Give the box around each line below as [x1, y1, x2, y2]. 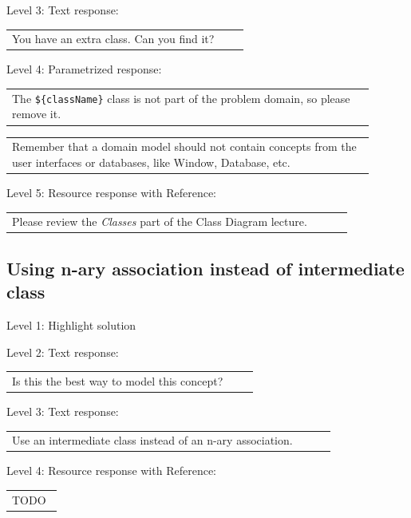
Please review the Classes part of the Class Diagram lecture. [12, 213, 307, 230]
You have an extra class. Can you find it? [12, 30, 215, 47]
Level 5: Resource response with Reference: [6, 184, 216, 200]
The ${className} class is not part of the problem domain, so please [12, 89, 350, 106]
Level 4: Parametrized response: [6, 61, 162, 77]
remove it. [12, 105, 61, 122]
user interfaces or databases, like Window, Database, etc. [12, 153, 290, 170]
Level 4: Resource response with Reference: [6, 462, 216, 479]
